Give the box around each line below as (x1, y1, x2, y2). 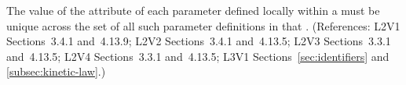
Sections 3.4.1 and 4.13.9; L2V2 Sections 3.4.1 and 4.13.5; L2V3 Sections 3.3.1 (6, 33, 391, 49)
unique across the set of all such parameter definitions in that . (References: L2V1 (6, 17, 401, 34)
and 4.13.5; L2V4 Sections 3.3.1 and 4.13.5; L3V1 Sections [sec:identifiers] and (6, 48, 390, 64)
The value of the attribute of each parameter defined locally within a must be (6, 2, 380, 18)
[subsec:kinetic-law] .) (6, 63, 106, 80)
